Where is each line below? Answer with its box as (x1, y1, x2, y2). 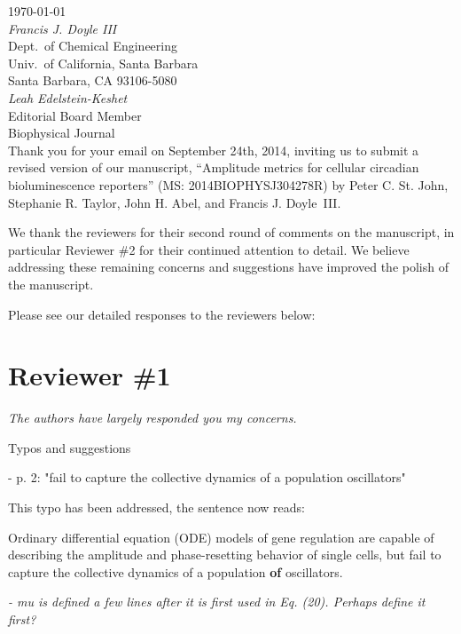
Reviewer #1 (8, 357, 171, 393)
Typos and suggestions (8, 438, 131, 456)
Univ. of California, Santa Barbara (8, 53, 199, 72)
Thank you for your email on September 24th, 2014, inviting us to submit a (8, 140, 419, 159)
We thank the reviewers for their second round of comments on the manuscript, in (8, 223, 455, 242)
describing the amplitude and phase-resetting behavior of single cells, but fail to (8, 545, 441, 564)
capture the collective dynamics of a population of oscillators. (8, 562, 343, 581)
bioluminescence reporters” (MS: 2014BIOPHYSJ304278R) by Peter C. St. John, (8, 175, 449, 194)
